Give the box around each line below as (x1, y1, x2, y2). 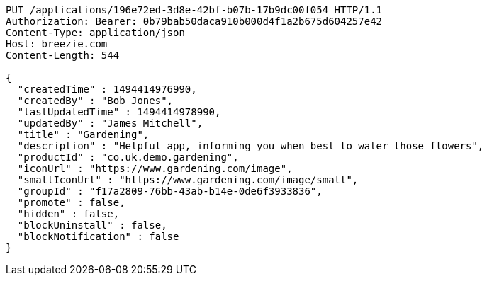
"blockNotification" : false (17, 231, 179, 242)
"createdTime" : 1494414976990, (17, 84, 197, 95)
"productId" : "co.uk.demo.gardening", (17, 151, 239, 163)
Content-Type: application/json (6, 27, 185, 38)
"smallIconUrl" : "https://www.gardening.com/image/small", (17, 174, 359, 185)
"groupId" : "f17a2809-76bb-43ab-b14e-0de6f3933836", (17, 185, 323, 197)
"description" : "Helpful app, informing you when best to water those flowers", (17, 140, 484, 151)
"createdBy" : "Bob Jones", (17, 95, 174, 106)
